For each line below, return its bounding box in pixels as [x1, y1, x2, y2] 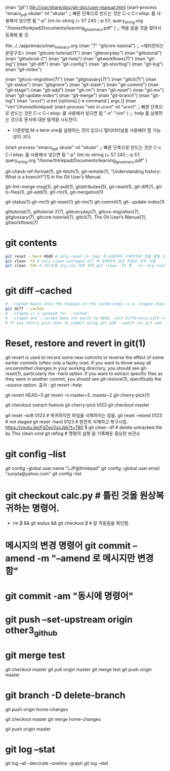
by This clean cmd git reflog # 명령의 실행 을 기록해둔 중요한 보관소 [5, 430, 141, 436]
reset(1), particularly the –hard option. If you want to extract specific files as [5, 370, 163, 377]
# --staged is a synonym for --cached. [5, 311, 90, 316]
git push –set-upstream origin [5, 614, 133, 626]
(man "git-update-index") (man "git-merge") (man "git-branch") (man [5, 92, 150, 98]
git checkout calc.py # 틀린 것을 [5, 490, 138, 501]
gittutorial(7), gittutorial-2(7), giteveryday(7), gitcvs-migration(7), [5, 208, 140, 214]
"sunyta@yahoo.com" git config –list [5, 470, 82, 476]
